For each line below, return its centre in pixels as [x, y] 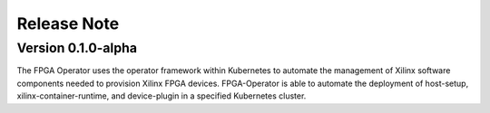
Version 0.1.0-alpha [77, 48]
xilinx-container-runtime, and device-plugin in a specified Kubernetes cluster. [162, 96]
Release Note [68, 24]
